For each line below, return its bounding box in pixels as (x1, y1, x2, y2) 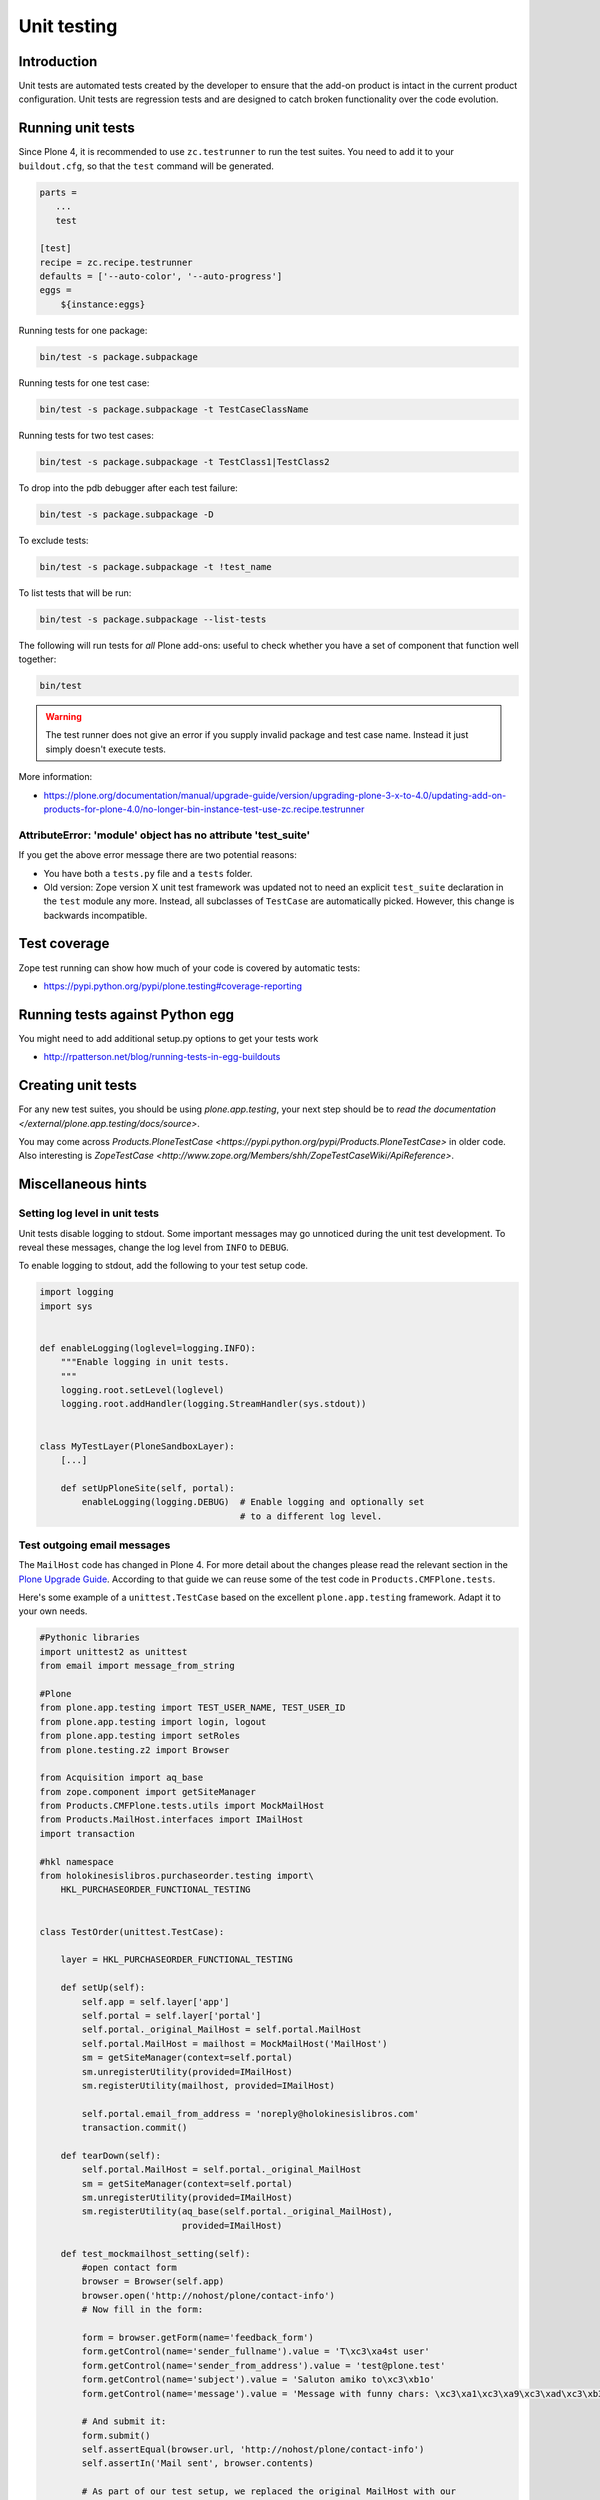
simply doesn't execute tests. (45, 743, 167, 755)
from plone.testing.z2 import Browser (39, 1744, 230, 1755)
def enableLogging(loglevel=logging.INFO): (39, 1342, 257, 1354)
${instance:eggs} (60, 298, 146, 310)
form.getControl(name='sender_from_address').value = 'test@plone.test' (81, 2360, 446, 2371)
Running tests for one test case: (18, 376, 150, 389)
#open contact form (81, 2261, 177, 2273)
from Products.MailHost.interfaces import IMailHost (39, 1814, 304, 1825)
